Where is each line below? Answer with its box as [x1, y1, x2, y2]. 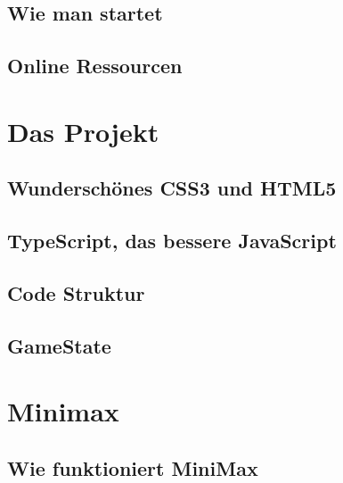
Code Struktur [7, 279, 145, 306]
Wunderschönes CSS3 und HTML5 [7, 174, 337, 202]
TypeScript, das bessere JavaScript [7, 227, 337, 254]
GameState [7, 331, 111, 359]
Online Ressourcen [7, 52, 183, 79]
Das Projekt [7, 112, 159, 149]
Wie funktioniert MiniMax [7, 454, 258, 481]
